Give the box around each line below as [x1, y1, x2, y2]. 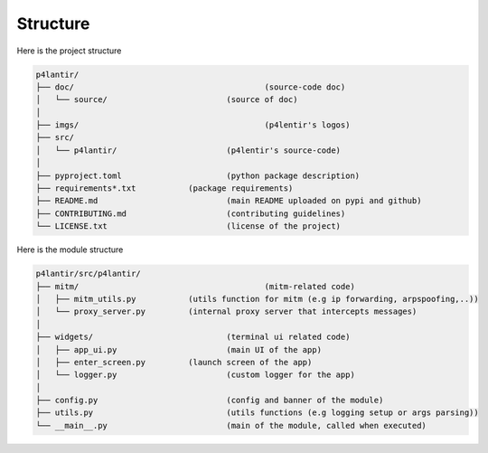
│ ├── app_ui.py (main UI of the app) [35, 344, 323, 354]
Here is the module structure [16, 244, 124, 255]
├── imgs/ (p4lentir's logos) [35, 120, 351, 130]
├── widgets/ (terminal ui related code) [35, 332, 351, 343]
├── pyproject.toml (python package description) [35, 170, 361, 181]
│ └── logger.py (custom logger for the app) [35, 370, 356, 380]
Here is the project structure [16, 45, 122, 56]
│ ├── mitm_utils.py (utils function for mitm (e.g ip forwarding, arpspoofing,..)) [35, 294, 479, 304]
